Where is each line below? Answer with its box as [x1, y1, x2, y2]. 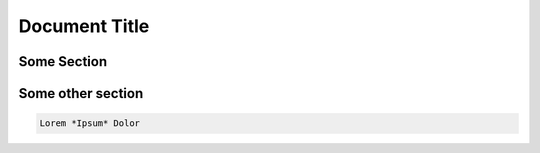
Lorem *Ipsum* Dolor [39, 118, 140, 129]
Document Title [18, 15, 150, 37]
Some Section [18, 53, 108, 70]
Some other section [18, 85, 144, 102]
